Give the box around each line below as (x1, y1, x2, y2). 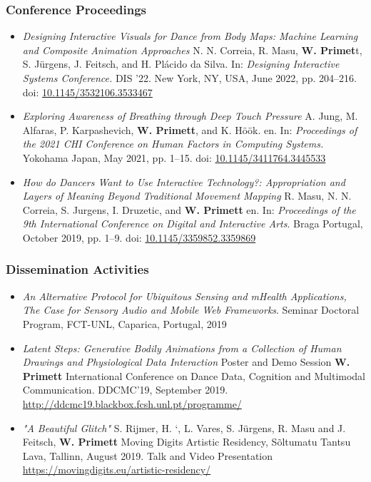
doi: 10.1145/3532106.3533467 (22, 84, 153, 99)
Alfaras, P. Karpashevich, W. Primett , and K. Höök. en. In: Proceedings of (22, 122, 357, 137)
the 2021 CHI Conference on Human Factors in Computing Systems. (22, 136, 324, 151)
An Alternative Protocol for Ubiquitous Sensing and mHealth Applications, (22, 288, 347, 303)
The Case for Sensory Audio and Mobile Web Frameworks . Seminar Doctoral (22, 302, 360, 317)
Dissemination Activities (6, 260, 149, 278)
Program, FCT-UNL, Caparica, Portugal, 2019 (22, 316, 227, 331)
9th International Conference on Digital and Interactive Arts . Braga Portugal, (22, 216, 363, 231)
